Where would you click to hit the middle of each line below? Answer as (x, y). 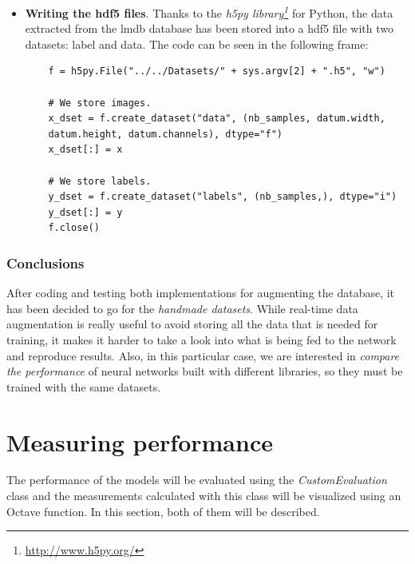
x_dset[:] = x (85, 150)
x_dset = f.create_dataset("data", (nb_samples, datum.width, (217, 119)
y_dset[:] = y (85, 212)
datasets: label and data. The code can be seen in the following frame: (197, 44)
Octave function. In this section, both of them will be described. (163, 511)
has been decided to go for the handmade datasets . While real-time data (182, 308)
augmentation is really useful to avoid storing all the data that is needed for (192, 324)
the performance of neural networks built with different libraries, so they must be (205, 371)
